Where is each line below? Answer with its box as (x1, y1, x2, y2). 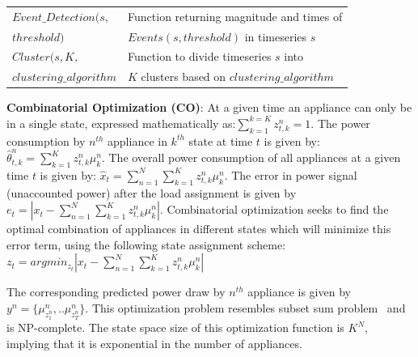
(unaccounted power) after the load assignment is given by (6, 184, 297, 201)
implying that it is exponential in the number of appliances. (6, 334, 302, 351)
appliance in (108, 132, 167, 149)
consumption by (6, 132, 86, 149)
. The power (310, 114, 370, 131)
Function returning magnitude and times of (128, 7, 343, 24)
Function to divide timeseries (128, 48, 272, 65)
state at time (188, 132, 253, 149)
